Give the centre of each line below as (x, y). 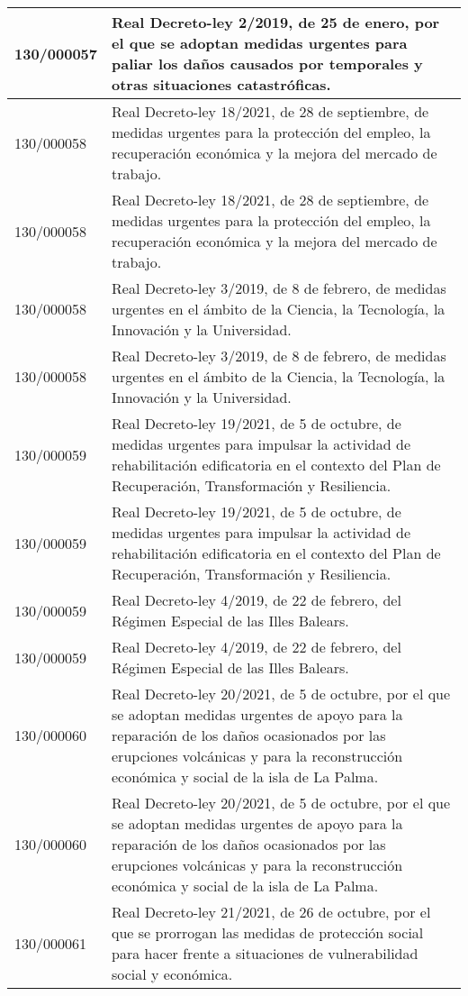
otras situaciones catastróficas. (221, 84)
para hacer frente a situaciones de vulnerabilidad (265, 953)
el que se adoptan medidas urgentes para (260, 43)
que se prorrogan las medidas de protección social (268, 932)
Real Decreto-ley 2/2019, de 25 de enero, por (276, 22)
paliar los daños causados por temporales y (267, 64)
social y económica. (172, 974)
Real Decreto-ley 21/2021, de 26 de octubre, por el (271, 912)
